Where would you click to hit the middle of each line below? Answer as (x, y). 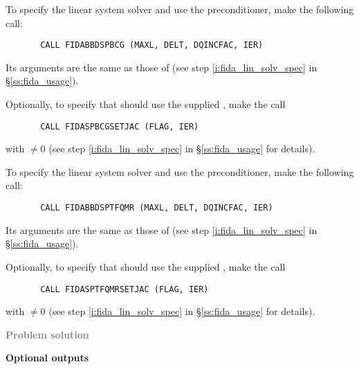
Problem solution (47, 334)
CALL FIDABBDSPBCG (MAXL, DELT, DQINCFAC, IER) (152, 45)
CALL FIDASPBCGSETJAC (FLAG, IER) (120, 126)
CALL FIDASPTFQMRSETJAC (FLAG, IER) (125, 289)
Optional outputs (47, 358)
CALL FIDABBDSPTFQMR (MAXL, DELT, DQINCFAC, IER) (157, 208)
